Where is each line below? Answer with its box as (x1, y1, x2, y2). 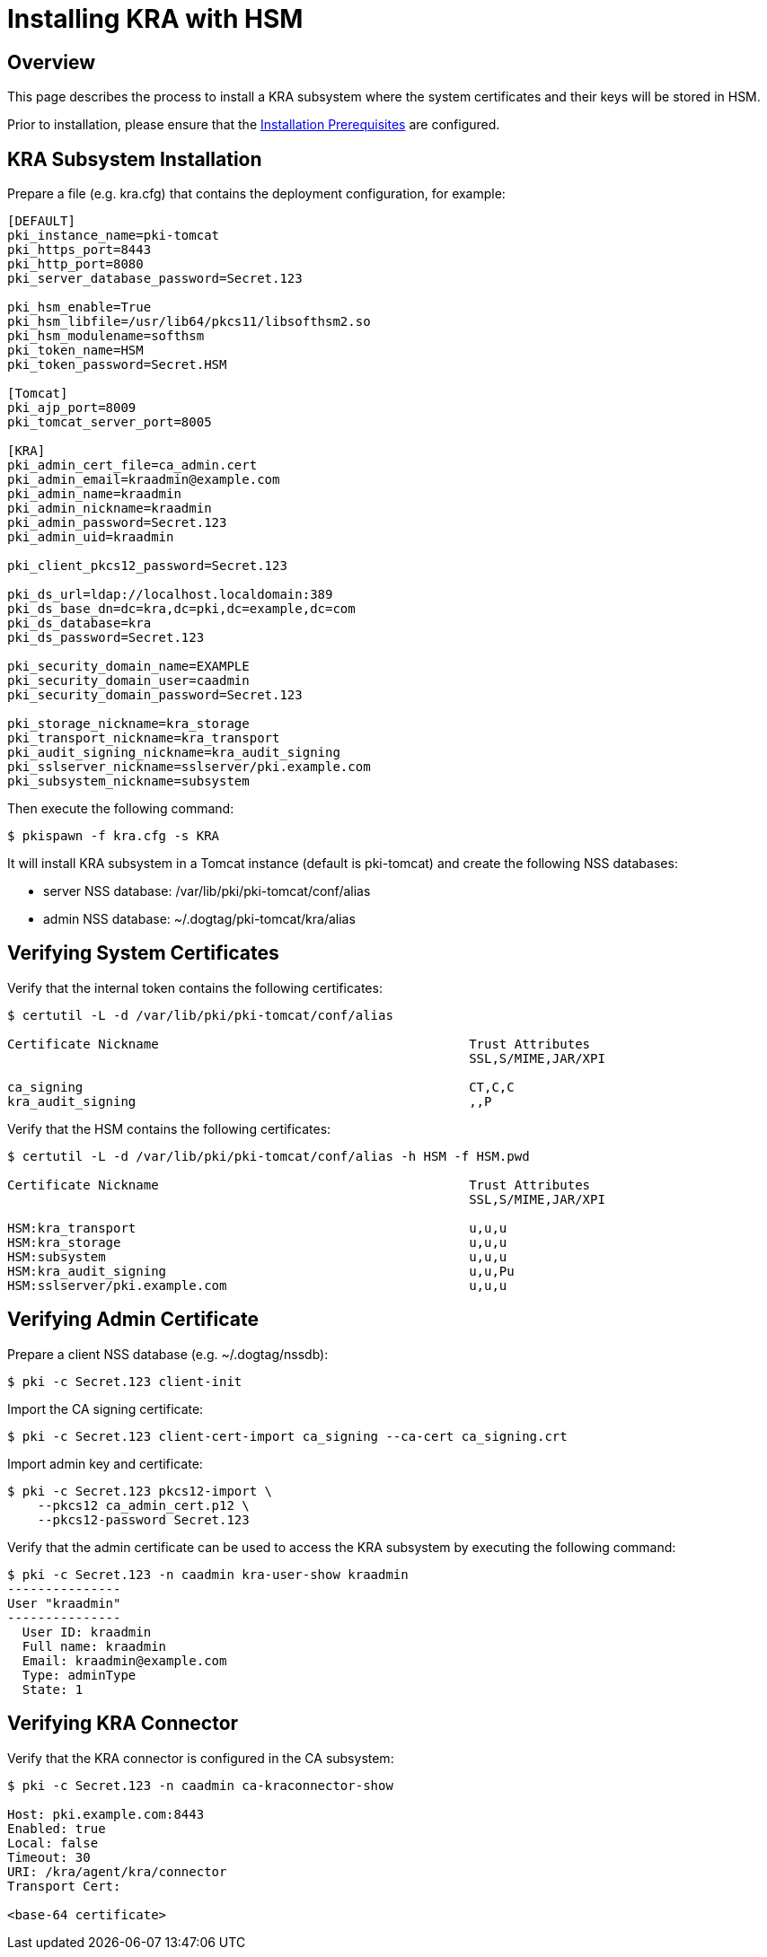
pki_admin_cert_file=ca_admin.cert (7, 458, 258, 473)
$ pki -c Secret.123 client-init (7, 1373, 242, 1389)
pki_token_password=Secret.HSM (7, 357, 227, 373)
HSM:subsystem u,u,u (7, 1249, 507, 1264)
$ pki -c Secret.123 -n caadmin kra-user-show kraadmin (7, 1566, 409, 1582)
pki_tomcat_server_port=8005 (7, 415, 212, 430)
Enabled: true (7, 1821, 106, 1836)
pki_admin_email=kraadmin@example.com (7, 472, 280, 487)
